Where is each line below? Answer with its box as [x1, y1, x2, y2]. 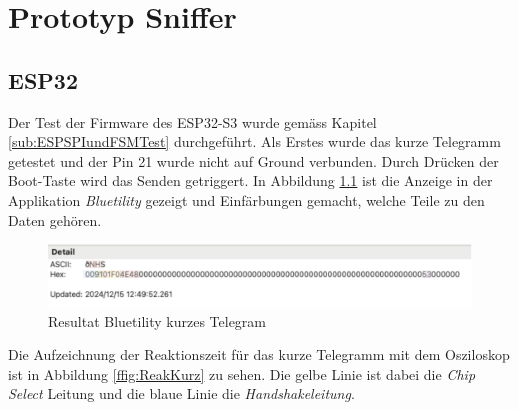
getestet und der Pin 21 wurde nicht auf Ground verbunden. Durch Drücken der [8, 150, 499, 171]
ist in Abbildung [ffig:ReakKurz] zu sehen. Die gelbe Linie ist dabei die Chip [8, 363, 476, 384]
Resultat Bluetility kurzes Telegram [48, 310, 266, 331]
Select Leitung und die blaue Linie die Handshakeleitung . [8, 383, 355, 404]
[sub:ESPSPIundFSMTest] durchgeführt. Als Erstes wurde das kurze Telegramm [8, 131, 501, 152]
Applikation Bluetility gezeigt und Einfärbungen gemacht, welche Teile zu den [8, 189, 485, 210]
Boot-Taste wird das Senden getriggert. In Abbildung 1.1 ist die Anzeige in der [8, 170, 493, 191]
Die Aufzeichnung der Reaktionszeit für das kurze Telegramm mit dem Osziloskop [8, 344, 510, 365]
